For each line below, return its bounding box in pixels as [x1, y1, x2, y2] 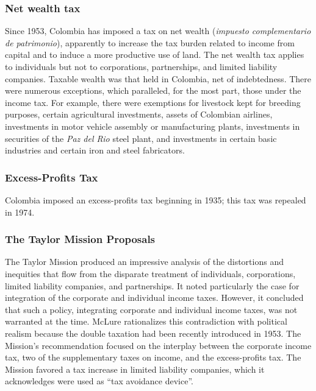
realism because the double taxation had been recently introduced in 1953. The [5, 326, 301, 339]
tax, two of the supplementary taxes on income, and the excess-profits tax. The [5, 351, 301, 364]
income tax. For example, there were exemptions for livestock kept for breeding [5, 96, 301, 108]
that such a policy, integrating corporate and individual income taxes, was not [5, 303, 298, 315]
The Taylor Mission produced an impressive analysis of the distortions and [5, 255, 284, 268]
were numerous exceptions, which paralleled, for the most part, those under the [5, 84, 301, 97]
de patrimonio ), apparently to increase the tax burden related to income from [5, 36, 295, 49]
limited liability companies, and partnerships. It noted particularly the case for [5, 279, 300, 292]
